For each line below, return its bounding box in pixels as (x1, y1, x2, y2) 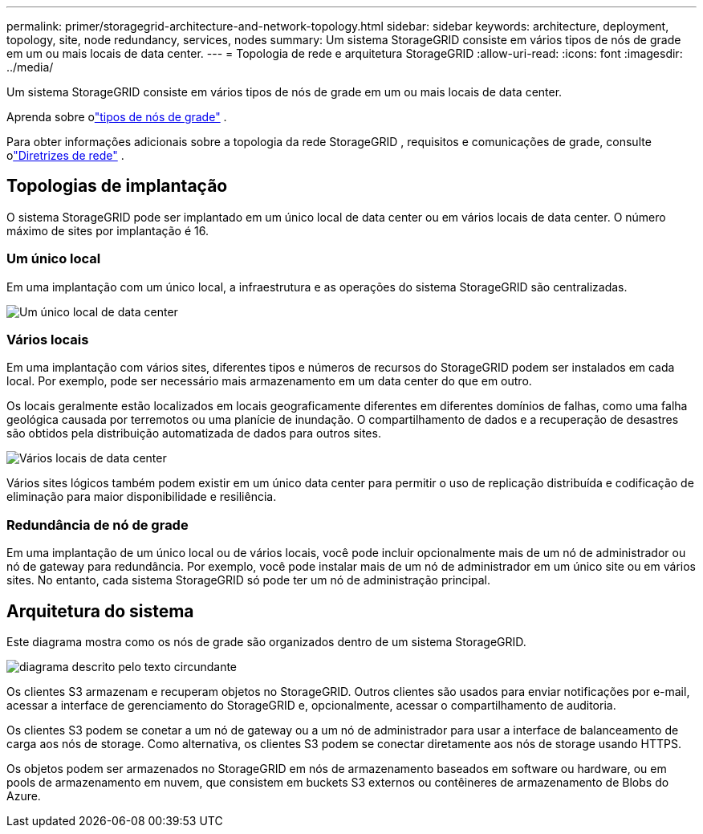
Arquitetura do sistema (6, 600, 194, 621)
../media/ (6, 60, 54, 74)
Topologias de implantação (6, 176, 228, 197)
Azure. (6, 788, 41, 803)
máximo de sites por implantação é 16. (6, 223, 209, 238)
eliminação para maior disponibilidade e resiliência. (6, 490, 277, 504)
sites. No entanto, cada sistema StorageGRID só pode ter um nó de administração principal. (6, 573, 490, 588)
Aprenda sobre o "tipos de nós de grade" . (6, 110, 227, 124)
